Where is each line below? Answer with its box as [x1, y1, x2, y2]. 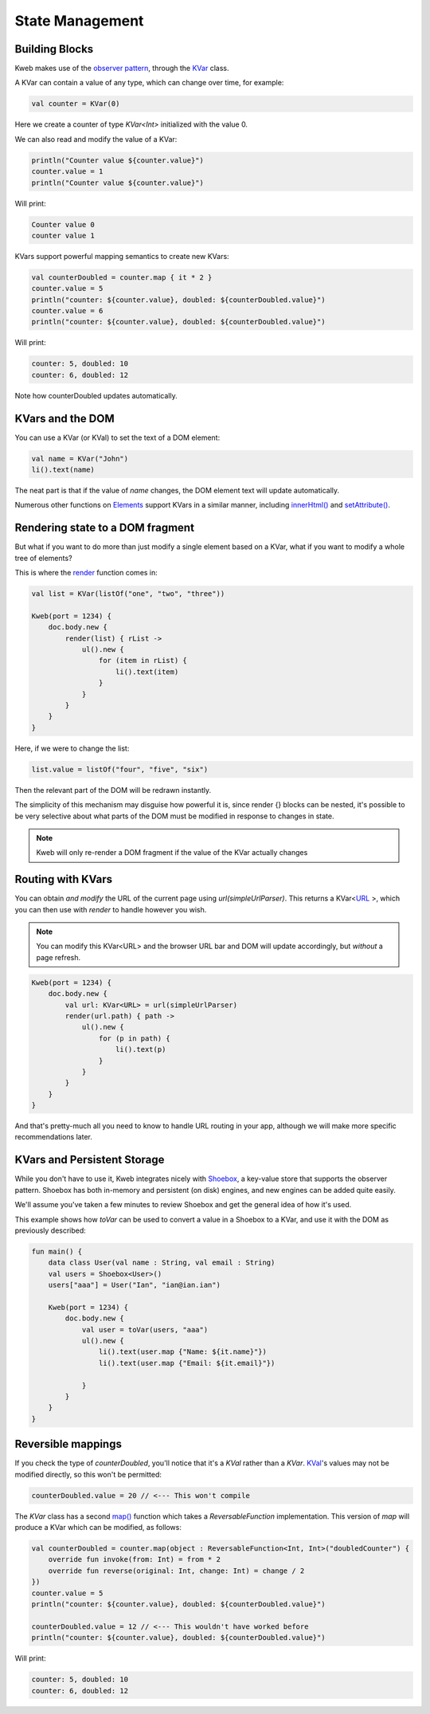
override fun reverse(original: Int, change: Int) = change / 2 [48, 1566, 305, 1575]
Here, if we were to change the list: [14, 743, 130, 753]
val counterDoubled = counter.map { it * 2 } [31, 273, 213, 282]
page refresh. [36, 952, 81, 962]
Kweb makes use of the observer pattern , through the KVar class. [14, 64, 229, 73]
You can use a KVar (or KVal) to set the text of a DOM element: [14, 433, 221, 442]
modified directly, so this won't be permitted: [14, 1469, 162, 1479]
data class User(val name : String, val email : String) [48, 1258, 276, 1267]
